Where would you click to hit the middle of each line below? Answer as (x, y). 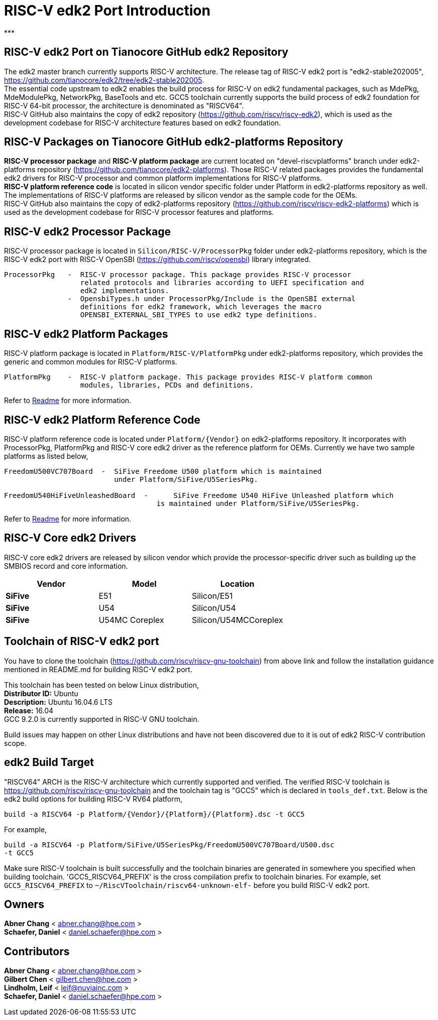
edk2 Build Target (49, 762)
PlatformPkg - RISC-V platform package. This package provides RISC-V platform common (188, 377)
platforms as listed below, (46, 456)
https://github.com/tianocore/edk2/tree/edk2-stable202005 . (104, 80)
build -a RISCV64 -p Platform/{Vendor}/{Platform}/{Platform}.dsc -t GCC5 (154, 814)
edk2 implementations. (125, 291)
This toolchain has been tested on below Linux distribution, (102, 685)
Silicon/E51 (212, 596)
